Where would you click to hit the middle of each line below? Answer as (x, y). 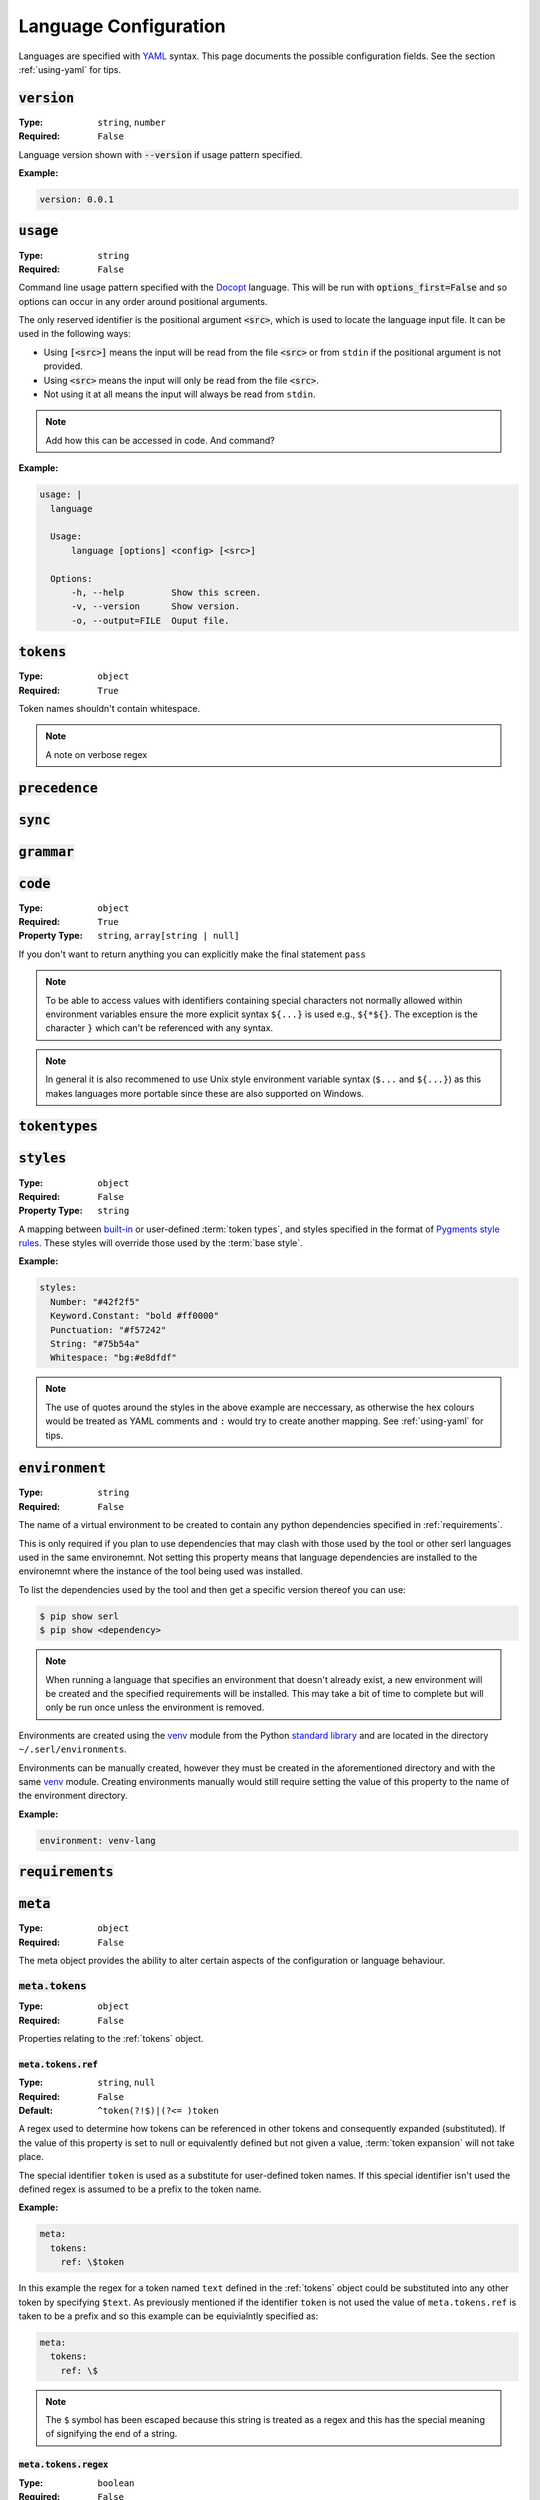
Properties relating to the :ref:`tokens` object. (111, 2038)
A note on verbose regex (96, 754)
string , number (132, 122)
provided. (63, 366)
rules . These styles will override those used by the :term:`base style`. (161, 1243)
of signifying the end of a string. (111, 2434)
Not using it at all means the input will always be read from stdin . (179, 394)
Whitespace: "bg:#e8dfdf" (113, 1358)
